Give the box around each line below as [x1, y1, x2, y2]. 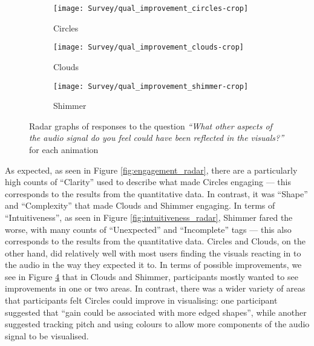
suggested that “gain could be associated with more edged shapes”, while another [5, 305, 307, 318]
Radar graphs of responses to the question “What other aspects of [29, 119, 272, 132]
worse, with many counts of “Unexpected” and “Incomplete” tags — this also [5, 223, 292, 235]
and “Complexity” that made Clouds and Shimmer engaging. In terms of [5, 199, 275, 212]
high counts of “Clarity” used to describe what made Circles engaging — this [5, 175, 291, 188]
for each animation [29, 143, 99, 155]
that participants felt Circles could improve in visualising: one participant [5, 294, 278, 307]
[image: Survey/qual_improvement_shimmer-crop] [53, 82, 249, 91]
